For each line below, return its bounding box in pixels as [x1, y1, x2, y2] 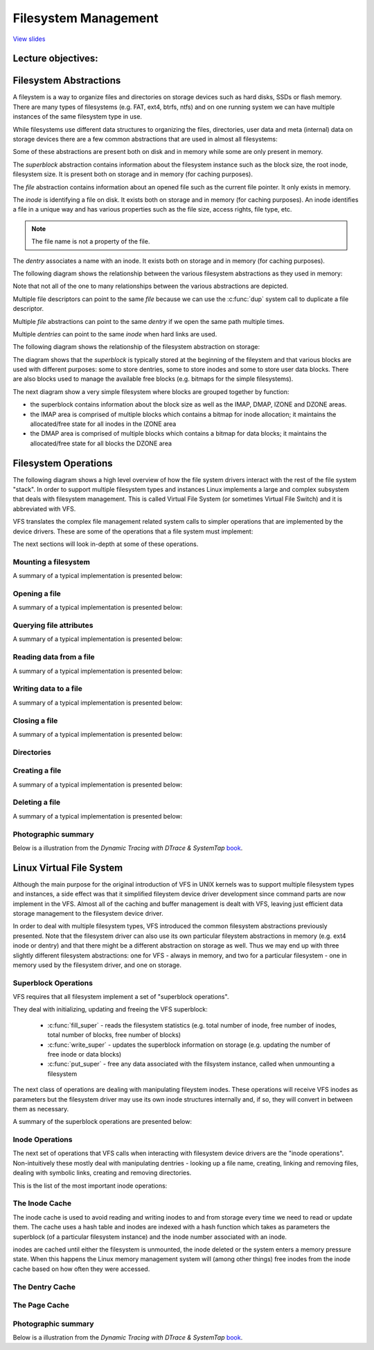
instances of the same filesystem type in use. [12, 112, 142, 121]
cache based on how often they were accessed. [12, 1265, 150, 1273]
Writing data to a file [12, 684, 83, 694]
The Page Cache [12, 1301, 69, 1310]
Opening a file [12, 588, 62, 598]
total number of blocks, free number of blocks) [47, 1031, 181, 1039]
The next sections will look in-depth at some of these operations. [12, 540, 199, 548]
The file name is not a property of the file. [31, 237, 150, 246]
